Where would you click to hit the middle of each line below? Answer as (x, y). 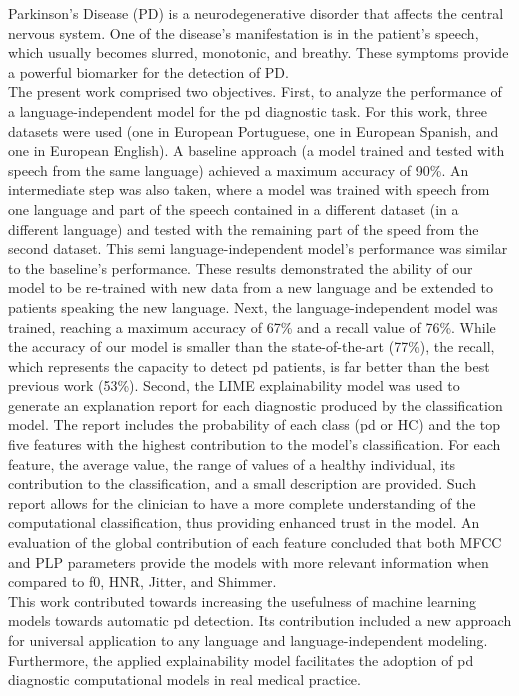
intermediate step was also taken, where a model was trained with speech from (249, 189)
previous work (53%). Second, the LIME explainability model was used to (234, 385)
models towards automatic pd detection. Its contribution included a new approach (260, 620)
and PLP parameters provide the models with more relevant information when (248, 561)
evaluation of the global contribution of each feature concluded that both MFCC (255, 542)
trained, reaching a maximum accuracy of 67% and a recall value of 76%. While (252, 326)
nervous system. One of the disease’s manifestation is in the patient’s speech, (243, 32)
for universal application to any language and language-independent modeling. (248, 640)
